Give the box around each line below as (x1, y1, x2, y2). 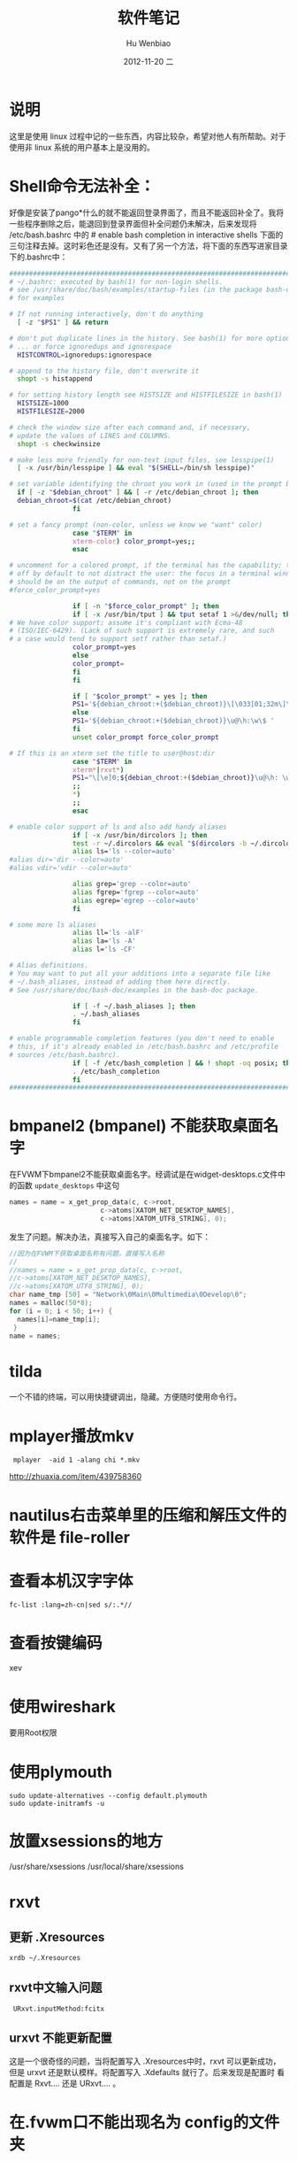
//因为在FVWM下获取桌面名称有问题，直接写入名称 (9, 1249, 165, 1258)
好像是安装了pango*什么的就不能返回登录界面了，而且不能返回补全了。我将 (9, 207, 285, 218)
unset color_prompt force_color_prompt (72, 732, 219, 742)
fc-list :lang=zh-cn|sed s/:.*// (9, 1601, 133, 1609)
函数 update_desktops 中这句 (16, 1180, 120, 1191)
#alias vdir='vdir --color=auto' (9, 864, 133, 873)
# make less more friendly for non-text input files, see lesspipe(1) (9, 455, 275, 465)
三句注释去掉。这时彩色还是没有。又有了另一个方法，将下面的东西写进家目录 (9, 240, 288, 251)
